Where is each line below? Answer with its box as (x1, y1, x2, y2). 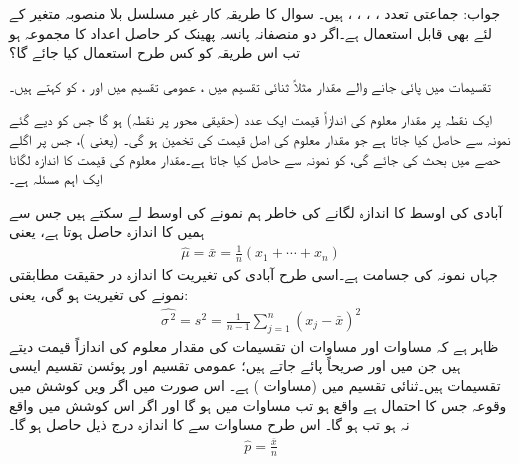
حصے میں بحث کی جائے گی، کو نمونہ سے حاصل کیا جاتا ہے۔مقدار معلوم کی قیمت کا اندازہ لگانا (9, 148, 501, 169)
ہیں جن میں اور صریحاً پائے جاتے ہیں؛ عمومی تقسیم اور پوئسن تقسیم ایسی (9, 355, 461, 376)
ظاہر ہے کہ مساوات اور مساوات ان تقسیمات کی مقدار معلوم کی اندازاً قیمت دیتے (9, 335, 499, 356)
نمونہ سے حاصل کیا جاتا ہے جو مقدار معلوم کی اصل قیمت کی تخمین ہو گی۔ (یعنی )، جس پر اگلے (9, 128, 511, 149)
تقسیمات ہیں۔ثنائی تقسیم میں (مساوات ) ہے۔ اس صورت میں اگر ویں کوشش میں (9, 375, 501, 396)
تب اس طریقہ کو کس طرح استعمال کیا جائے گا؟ (9, 42, 301, 63)
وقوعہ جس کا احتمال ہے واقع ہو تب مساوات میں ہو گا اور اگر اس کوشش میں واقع (9, 394, 507, 415)
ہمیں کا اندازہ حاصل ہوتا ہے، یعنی (9, 221, 205, 242)
